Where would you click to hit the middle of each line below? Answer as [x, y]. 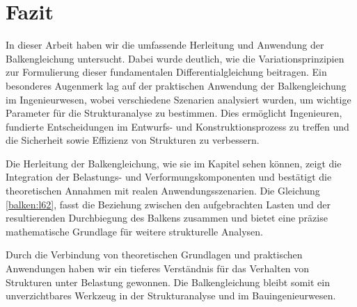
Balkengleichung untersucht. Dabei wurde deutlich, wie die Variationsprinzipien [175, 58]
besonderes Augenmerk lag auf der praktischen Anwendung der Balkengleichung [176, 85]
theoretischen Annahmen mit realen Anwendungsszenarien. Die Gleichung [163, 191]
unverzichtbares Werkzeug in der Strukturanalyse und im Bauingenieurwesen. [171, 296]
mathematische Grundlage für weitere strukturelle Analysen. [134, 231]
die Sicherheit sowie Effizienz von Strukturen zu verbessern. [133, 140]
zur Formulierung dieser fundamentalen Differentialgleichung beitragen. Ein [166, 72]
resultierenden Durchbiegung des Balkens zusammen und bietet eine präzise [167, 218]
